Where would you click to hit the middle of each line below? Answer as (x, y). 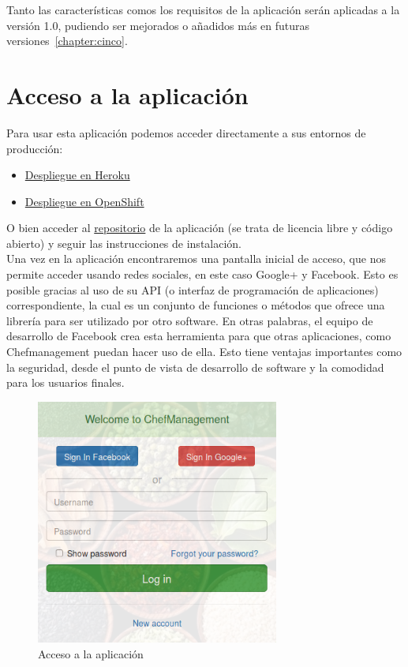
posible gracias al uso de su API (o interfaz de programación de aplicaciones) (193, 289)
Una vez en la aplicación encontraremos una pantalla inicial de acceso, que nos (196, 259)
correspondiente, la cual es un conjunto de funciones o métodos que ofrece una (196, 305)
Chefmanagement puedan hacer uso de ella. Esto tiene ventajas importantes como (204, 352)
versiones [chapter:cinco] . (67, 41)
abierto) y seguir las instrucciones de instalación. (124, 243)
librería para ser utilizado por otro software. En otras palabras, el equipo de (190, 320)
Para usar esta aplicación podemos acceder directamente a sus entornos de (186, 132)
